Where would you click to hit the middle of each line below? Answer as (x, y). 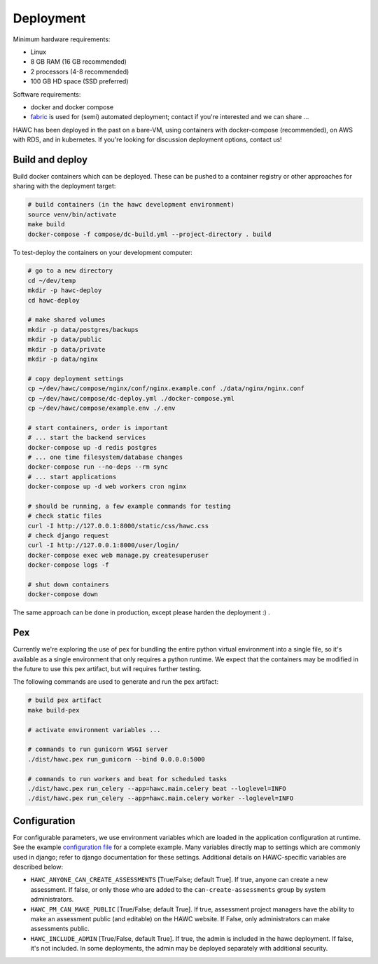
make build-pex (54, 710)
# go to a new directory (70, 271)
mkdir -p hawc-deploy (65, 290)
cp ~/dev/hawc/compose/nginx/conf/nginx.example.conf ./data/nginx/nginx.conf (166, 388)
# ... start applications (72, 477)
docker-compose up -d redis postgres (92, 447)
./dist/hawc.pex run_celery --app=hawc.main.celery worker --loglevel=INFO (161, 798)
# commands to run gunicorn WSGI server (98, 749)
